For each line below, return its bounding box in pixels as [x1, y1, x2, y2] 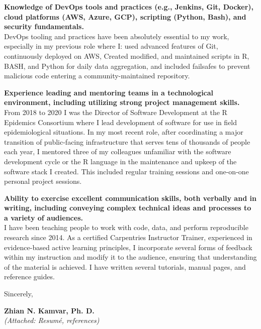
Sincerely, [4, 288, 33, 299]
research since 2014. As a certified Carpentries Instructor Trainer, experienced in [4, 232, 252, 243]
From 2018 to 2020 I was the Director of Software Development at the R [4, 106, 227, 117]
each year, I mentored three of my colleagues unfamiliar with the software [4, 146, 231, 157]
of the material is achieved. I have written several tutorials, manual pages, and [4, 261, 246, 272]
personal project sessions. [4, 176, 82, 186]
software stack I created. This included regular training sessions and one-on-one [4, 166, 249, 176]
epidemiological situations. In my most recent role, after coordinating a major [4, 127, 243, 137]
